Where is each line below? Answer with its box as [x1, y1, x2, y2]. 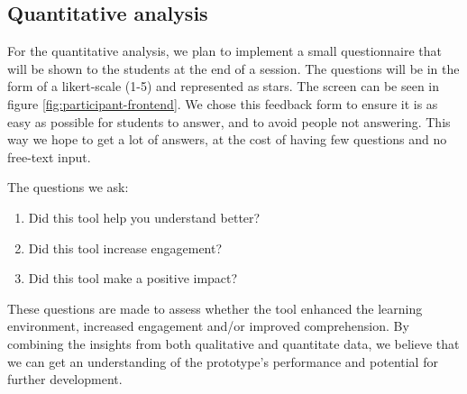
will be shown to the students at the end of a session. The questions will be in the [7, 59, 460, 78]
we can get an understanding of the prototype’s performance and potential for [7, 352, 438, 371]
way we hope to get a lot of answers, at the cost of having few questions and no [7, 130, 447, 149]
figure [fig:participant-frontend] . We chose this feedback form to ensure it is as [7, 94, 438, 113]
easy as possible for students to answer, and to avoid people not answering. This [7, 112, 451, 131]
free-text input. [7, 147, 91, 166]
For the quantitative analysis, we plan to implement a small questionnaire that [7, 41, 443, 60]
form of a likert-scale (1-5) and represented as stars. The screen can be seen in [7, 77, 440, 96]
